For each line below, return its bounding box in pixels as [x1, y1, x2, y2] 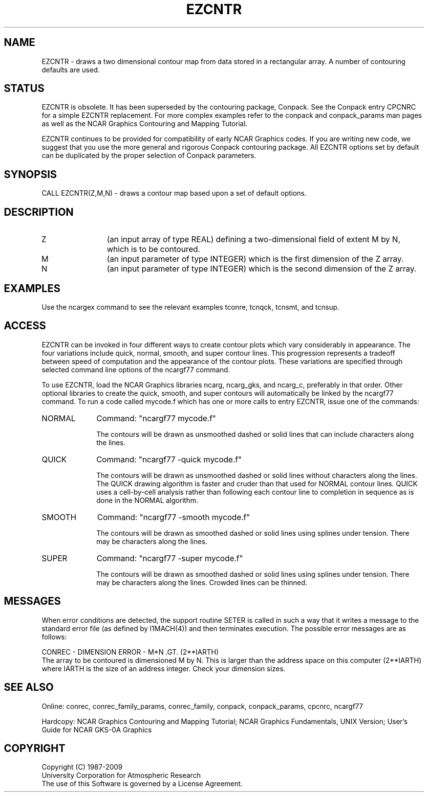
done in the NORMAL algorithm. [96, 496, 198, 504]
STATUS [4, 82, 44, 95]
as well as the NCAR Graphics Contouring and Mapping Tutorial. [42, 119, 248, 128]
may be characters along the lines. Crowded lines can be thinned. [96, 578, 307, 587]
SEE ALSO [4, 681, 54, 694]
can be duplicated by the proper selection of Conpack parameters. [42, 151, 257, 160]
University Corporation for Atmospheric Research [42, 771, 201, 780]
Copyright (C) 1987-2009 [42, 763, 123, 772]
